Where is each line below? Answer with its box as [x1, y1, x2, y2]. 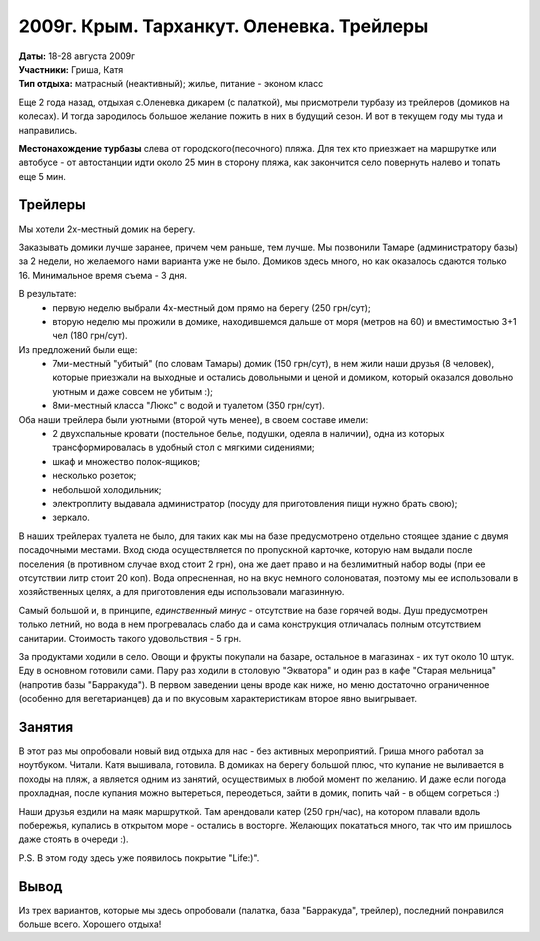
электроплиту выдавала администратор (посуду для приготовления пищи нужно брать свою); [52, 498, 458, 509]
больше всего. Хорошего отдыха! [18, 918, 162, 930]
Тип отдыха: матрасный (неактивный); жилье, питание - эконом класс [18, 78, 324, 90]
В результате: [18, 288, 77, 300]
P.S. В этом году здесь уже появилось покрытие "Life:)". [18, 851, 260, 864]
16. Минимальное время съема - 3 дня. [18, 269, 188, 281]
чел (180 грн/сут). [52, 330, 129, 342]
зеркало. [52, 511, 90, 524]
